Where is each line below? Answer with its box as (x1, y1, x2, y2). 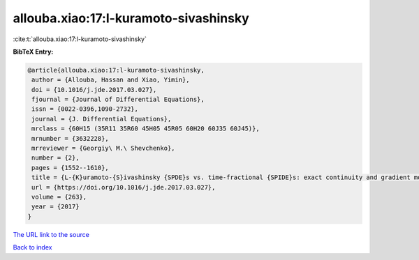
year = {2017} (31, 203, 80, 211)
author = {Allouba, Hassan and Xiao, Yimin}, (31, 76, 190, 84)
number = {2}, (31, 154, 80, 162)
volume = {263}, (31, 193, 87, 201)
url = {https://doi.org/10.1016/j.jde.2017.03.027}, (31, 183, 216, 191)
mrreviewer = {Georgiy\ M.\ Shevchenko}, (31, 144, 175, 153)
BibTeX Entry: (13, 47, 54, 56)
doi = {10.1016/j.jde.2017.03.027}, (31, 86, 157, 93)
